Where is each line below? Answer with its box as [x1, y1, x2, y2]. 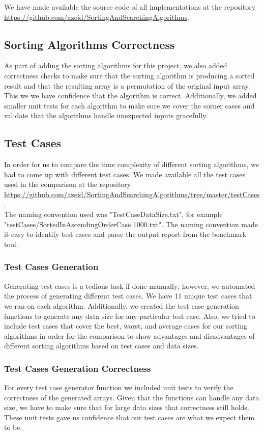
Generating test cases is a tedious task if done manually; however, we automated [4, 280, 255, 291]
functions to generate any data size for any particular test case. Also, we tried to [4, 310, 255, 321]
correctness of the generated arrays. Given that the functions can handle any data [4, 392, 259, 402]
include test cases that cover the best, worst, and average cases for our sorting [4, 320, 247, 331]
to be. [4, 422, 22, 432]
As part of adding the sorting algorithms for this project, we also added [4, 60, 227, 71]
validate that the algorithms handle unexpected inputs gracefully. [4, 110, 208, 121]
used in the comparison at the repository [4, 179, 131, 189]
